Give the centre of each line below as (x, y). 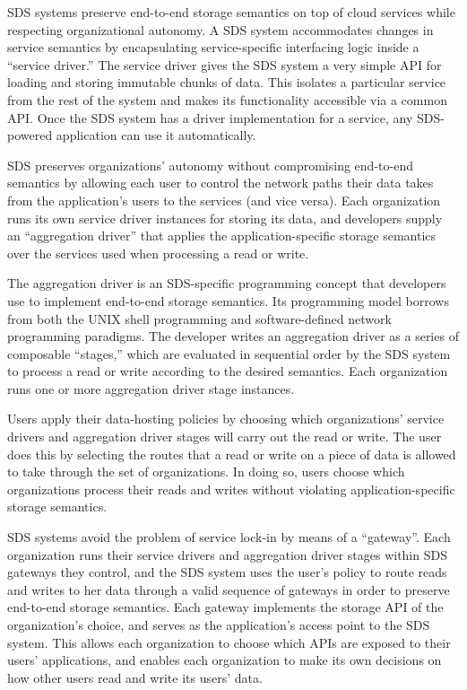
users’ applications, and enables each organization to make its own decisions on (225, 660)
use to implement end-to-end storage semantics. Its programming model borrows (228, 300)
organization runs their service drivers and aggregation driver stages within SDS (227, 554)
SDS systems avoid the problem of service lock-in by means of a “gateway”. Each (229, 537)
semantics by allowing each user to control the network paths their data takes (221, 183)
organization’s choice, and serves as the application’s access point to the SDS (219, 624)
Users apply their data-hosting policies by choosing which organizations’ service (226, 419)
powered (30, 135)
